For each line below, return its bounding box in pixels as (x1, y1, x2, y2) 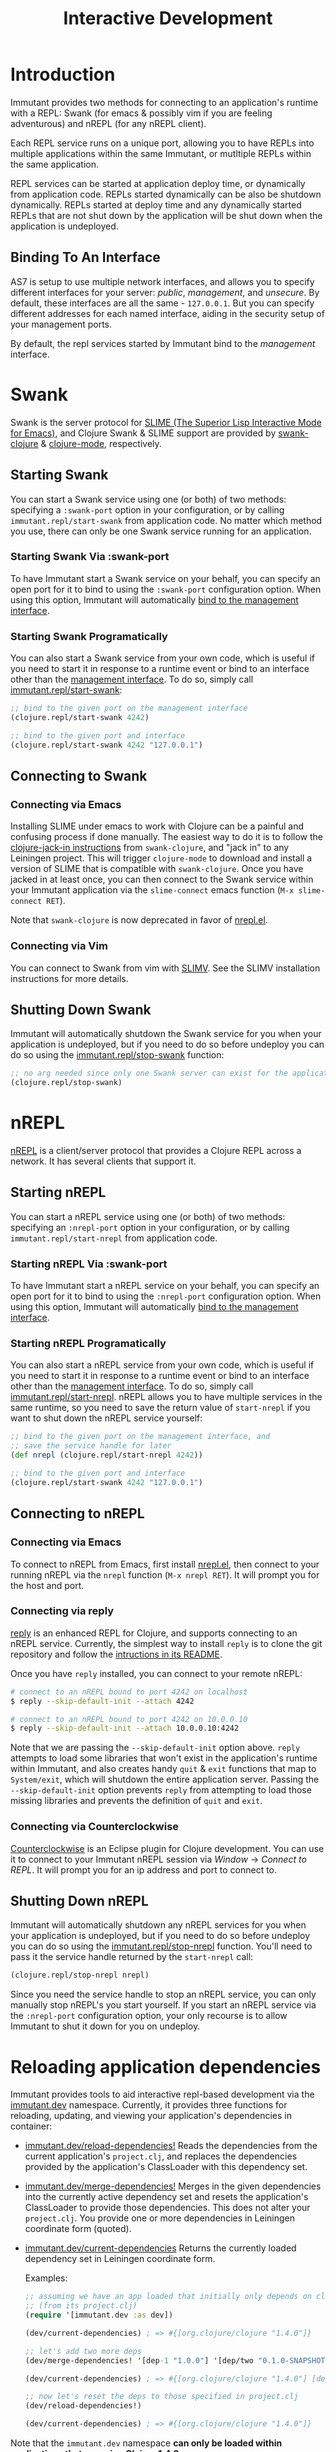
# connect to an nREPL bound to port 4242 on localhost (10, 1687, 248, 1697)
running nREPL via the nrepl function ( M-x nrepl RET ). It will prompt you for (10, 1568, 320, 1581)
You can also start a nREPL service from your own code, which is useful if (10, 1359, 315, 1371)
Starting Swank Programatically (10, 629, 168, 643)
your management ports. (10, 318, 113, 330)
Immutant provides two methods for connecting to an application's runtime (10, 96, 319, 108)
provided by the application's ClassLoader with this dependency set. (24, 2161, 308, 2173)
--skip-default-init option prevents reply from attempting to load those (10, 1784, 312, 1796)
